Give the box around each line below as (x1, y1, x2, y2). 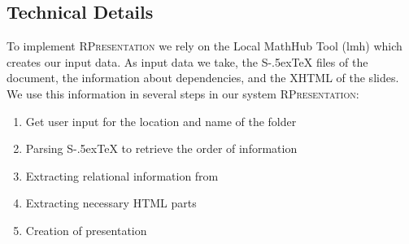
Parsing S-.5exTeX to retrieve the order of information (25, 140, 298, 157)
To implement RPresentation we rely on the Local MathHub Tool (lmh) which (7, 37, 402, 54)
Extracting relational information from (25, 167, 219, 184)
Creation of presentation (25, 221, 147, 238)
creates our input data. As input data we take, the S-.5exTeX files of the (7, 53, 368, 70)
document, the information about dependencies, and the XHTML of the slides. (7, 69, 399, 86)
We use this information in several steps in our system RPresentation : (7, 85, 359, 102)
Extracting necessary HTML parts (25, 194, 197, 211)
